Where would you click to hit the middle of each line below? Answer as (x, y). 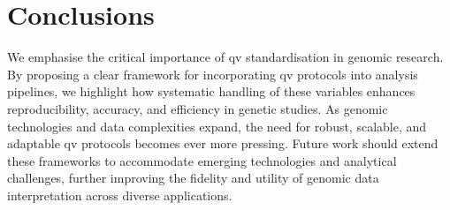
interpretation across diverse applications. (120, 195)
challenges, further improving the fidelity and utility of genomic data (193, 178)
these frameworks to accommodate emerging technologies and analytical (202, 160)
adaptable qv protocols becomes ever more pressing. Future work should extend (223, 143)
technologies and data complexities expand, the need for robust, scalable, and (217, 126)
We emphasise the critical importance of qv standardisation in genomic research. (225, 57)
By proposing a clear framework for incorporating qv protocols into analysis (213, 74)
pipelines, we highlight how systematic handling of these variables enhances (211, 91)
